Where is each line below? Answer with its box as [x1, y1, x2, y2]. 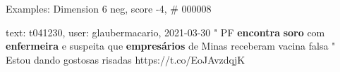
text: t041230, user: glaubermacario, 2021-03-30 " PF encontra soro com [6, 24, 325, 39]
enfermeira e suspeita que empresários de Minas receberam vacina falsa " [6, 38, 336, 53]
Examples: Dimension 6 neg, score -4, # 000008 [6, 1, 212, 15]
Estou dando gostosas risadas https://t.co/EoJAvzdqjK [6, 52, 245, 66]
